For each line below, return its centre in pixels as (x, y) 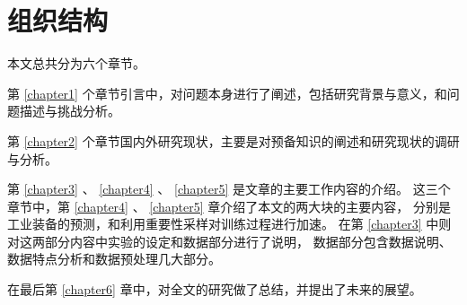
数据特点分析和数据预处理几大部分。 (114, 259)
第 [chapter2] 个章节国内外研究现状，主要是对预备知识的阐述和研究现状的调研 (233, 140)
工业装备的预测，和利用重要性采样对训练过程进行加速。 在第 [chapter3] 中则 (229, 224)
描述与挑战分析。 (70, 111)
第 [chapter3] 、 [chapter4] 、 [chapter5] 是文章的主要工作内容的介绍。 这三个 (229, 189)
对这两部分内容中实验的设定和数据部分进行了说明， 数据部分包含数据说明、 (229, 241)
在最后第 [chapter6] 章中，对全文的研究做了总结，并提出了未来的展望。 (215, 289)
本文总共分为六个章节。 (76, 63)
